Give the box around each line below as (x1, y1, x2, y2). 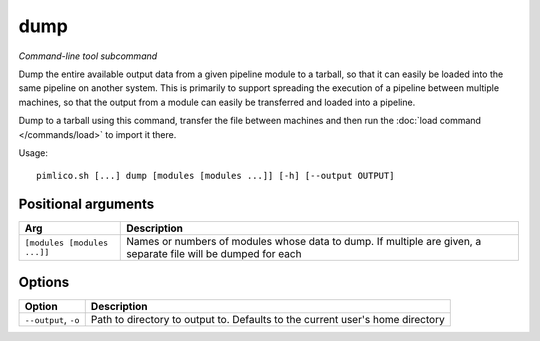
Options (18, 273, 70, 290)
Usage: (18, 146, 49, 159)
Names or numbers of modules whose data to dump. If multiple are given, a (126, 235, 482, 249)
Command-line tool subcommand (18, 50, 158, 62)
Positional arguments (18, 196, 155, 213)
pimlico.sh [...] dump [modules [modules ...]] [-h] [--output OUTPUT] (36, 170, 395, 182)
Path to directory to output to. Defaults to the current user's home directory (90, 312, 445, 326)
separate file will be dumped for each (126, 247, 302, 261)
